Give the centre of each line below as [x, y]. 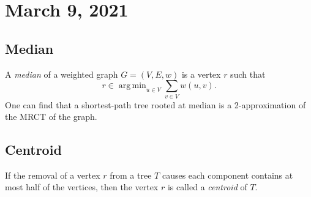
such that [248, 74]
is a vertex [201, 74]
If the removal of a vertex [53, 175]
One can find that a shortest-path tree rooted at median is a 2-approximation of [155, 104]
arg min [132, 86]
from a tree [131, 175]
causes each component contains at [227, 175]
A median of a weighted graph [62, 74]
